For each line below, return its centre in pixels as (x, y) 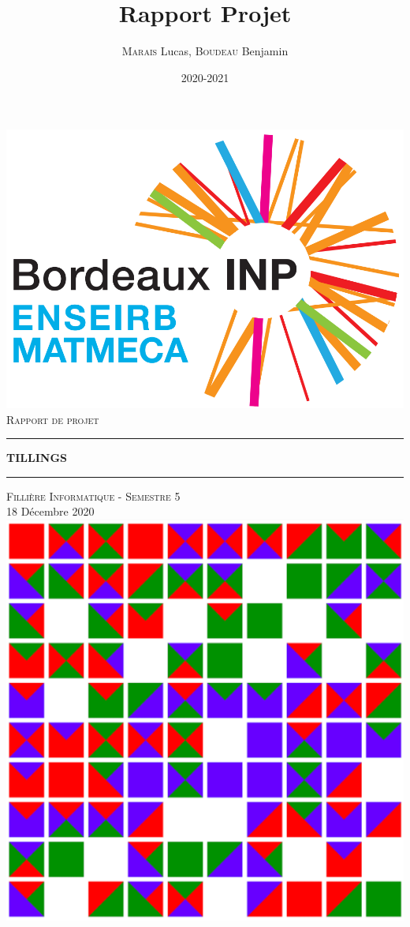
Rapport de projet (53, 419)
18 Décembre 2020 (50, 511)
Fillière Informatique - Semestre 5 (93, 495)
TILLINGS (37, 458)
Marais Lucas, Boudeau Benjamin (205, 51)
